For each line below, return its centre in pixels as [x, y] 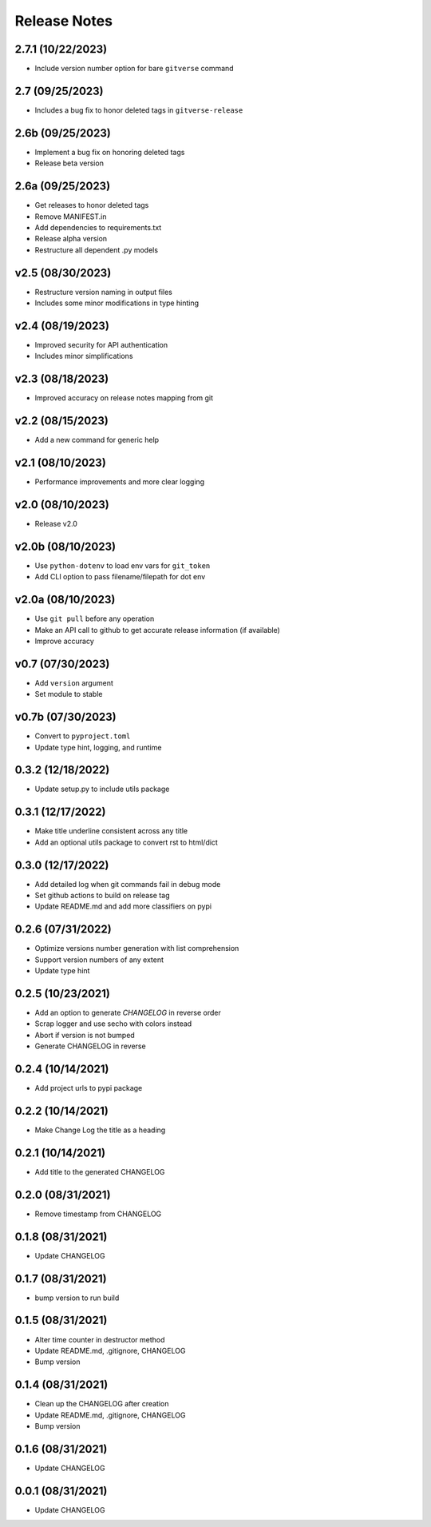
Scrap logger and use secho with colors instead [113, 1024]
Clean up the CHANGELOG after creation [102, 1404]
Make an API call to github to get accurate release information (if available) [158, 630]
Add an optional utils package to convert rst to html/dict [127, 842]
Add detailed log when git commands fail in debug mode [128, 884]
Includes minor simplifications [84, 356]
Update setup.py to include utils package [102, 789]
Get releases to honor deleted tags [92, 205]
